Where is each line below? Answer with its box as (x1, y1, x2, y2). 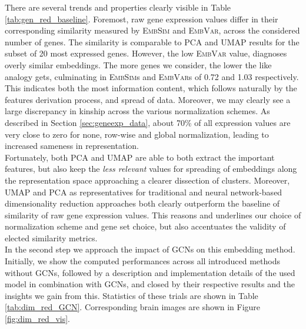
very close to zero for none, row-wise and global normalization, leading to (5, 128, 269, 140)
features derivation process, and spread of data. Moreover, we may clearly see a (5, 93, 291, 105)
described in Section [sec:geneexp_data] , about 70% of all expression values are (5, 116, 291, 128)
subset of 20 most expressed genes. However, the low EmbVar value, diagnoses (5, 47, 287, 59)
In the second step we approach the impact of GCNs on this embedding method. (5, 243, 295, 255)
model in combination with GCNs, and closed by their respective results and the (5, 278, 295, 290)
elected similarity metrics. (5, 231, 98, 244)
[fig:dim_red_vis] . (5, 313, 70, 325)
